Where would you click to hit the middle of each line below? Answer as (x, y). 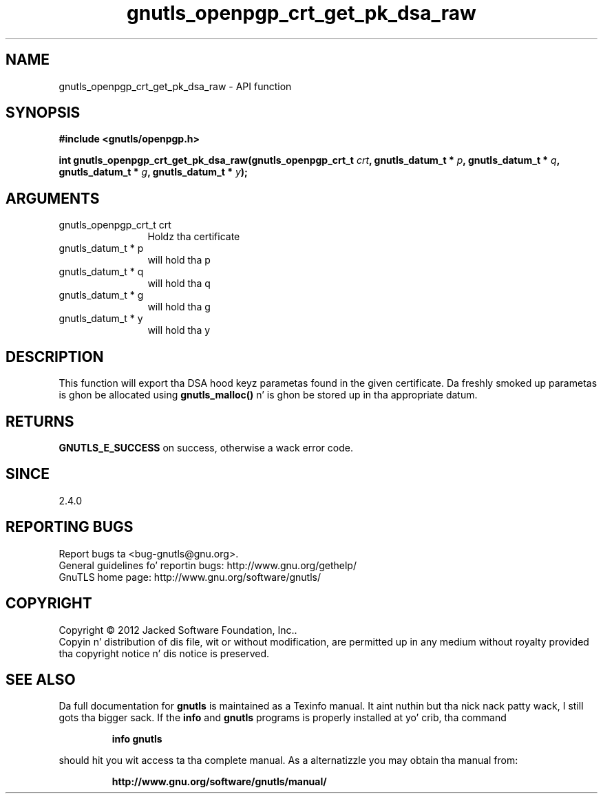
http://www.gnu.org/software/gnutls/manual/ (219, 782)
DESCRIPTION (55, 356)
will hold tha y (179, 330)
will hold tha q (179, 284)
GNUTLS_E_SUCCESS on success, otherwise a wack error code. (206, 447)
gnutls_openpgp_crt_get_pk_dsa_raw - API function (175, 86)
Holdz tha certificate (194, 237)
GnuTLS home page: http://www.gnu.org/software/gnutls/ (190, 577)
